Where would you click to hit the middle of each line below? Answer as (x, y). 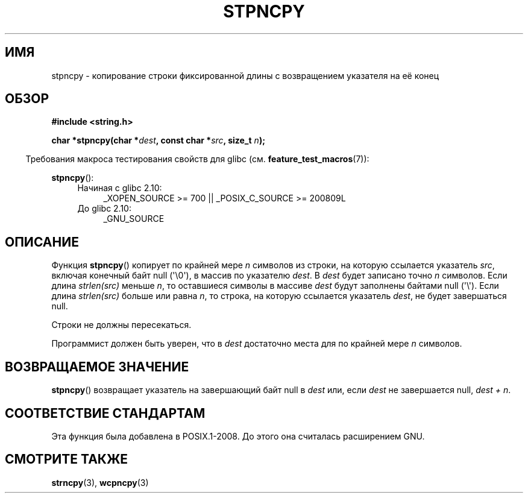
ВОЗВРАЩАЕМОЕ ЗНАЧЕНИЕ (97, 367)
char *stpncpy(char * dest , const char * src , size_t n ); (158, 140)
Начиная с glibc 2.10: (120, 188)
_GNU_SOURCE (134, 219)
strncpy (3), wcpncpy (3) (100, 482)
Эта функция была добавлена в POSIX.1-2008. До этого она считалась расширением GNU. (238, 436)
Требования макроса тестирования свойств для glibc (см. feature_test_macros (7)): (197, 159)
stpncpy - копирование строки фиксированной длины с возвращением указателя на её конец (245, 75)
